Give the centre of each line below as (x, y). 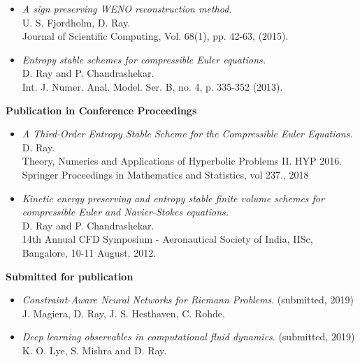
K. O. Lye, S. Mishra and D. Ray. (94, 350)
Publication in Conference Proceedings (101, 110)
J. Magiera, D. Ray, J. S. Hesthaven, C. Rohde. (123, 313)
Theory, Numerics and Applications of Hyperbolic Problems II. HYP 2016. (182, 161)
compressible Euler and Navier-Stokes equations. (125, 212)
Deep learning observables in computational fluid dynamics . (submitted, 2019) (188, 337)
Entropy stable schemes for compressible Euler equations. (144, 59)
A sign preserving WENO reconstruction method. (127, 8)
